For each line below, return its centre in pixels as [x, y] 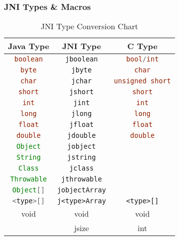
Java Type [29, 46]
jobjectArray [82, 190]
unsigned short [142, 81]
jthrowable [82, 179]
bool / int [142, 59]
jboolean [82, 59]
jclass [82, 168]
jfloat [82, 125]
